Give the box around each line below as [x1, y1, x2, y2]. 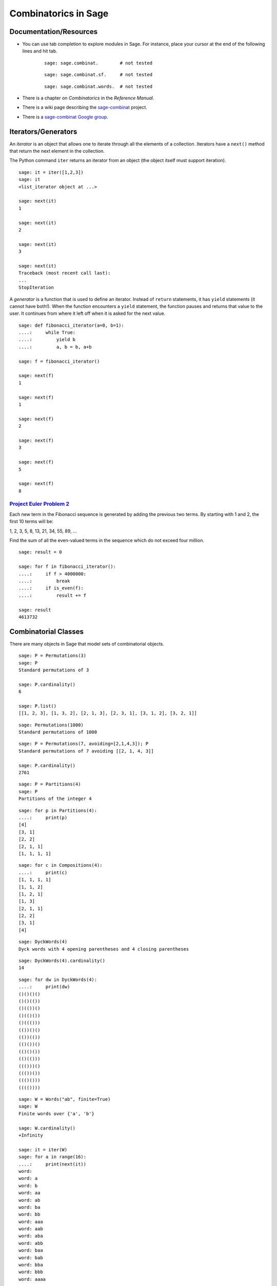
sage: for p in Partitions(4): [18, 808, 97, 813]
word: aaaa [18, 1276, 46, 1282]
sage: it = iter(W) [18, 1147, 68, 1152]
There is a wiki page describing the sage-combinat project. [22, 104, 147, 111]
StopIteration [18, 284, 54, 291]
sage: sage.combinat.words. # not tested [44, 83, 153, 90]
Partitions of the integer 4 [18, 796, 92, 802]
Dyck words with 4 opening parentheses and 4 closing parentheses [18, 946, 189, 952]
